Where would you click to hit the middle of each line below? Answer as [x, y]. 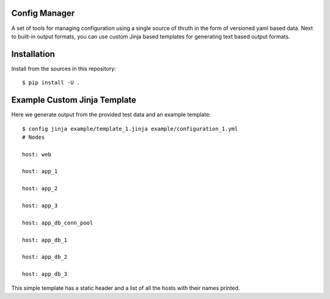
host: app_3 [40, 206]
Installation [33, 54]
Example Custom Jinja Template [74, 100]
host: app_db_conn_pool [58, 223]
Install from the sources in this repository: [64, 68]
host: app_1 [40, 172]
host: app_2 [40, 189]
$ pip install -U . [51, 83]
